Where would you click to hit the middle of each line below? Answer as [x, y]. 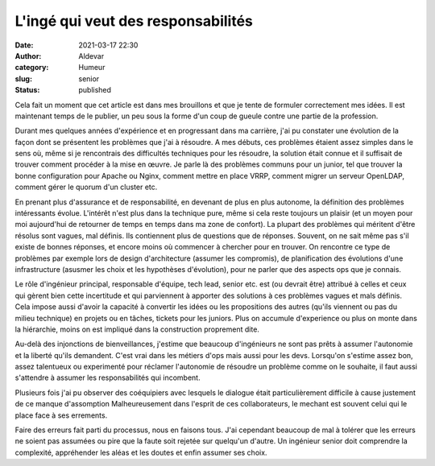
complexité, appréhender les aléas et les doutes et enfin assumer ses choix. [141, 452]
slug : [23, 78]
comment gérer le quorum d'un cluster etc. [86, 187]
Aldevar [91, 56]
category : [32, 68]
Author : [28, 56]
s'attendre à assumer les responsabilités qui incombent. [108, 377]
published [95, 90]
